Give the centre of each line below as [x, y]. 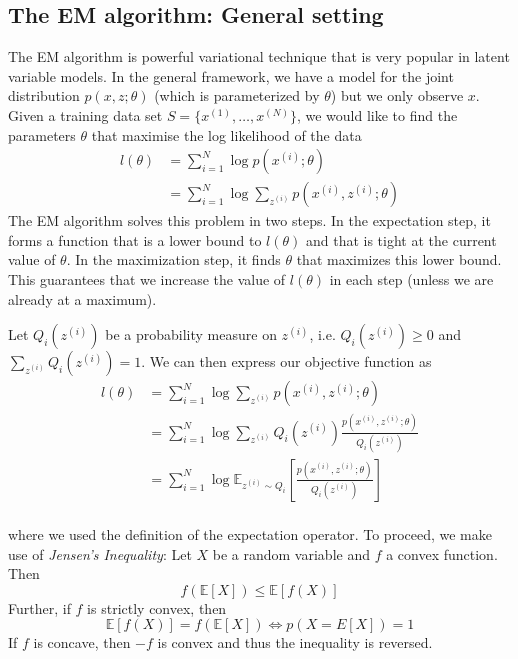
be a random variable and [291, 553]
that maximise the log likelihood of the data [226, 134]
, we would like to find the [377, 114]
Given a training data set [85, 114]
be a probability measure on [191, 334]
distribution [44, 95]
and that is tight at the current [401, 239]
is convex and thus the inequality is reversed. [295, 642]
